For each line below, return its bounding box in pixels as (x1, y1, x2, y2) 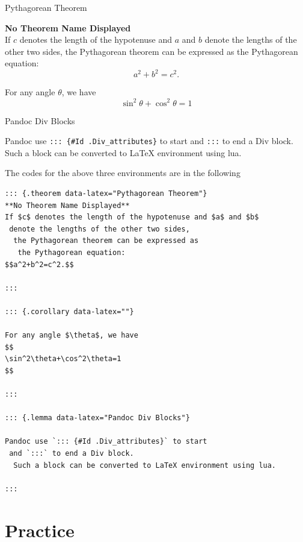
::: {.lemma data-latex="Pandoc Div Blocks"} (5, 414, 190, 423)
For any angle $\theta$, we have (5, 331, 138, 340)
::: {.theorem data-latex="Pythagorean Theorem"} (5, 189, 207, 198)
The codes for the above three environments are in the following (5, 166, 240, 179)
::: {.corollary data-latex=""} (5, 307, 134, 316)
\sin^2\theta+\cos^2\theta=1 (5, 355, 121, 364)
